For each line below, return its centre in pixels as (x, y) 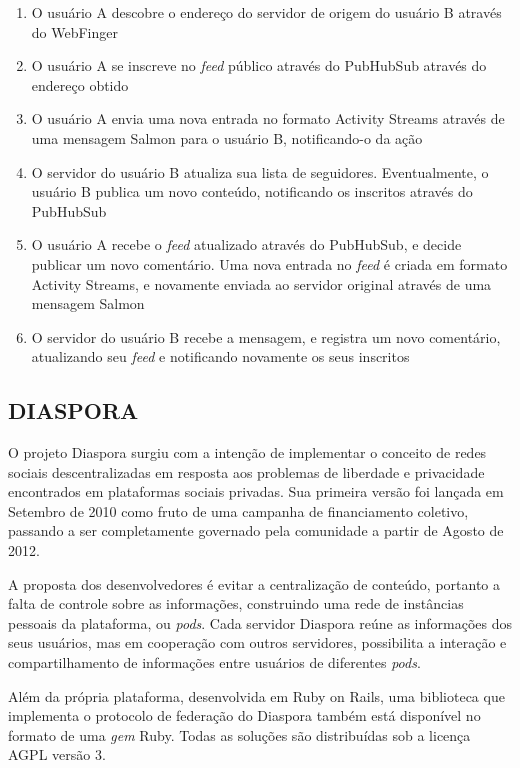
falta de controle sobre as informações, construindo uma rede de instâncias (236, 603)
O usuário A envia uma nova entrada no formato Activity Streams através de (268, 118)
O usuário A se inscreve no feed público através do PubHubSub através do (259, 65)
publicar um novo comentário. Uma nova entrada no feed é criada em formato (269, 263)
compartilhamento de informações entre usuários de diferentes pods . (214, 662)
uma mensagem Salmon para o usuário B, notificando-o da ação (227, 137)
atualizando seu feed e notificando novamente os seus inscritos (220, 356)
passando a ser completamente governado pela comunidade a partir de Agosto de (256, 530)
